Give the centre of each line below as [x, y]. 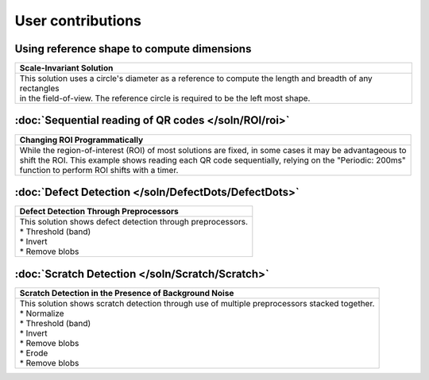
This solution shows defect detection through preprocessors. [134, 222]
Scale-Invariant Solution [66, 68]
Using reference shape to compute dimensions [133, 49]
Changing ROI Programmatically [81, 140]
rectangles [39, 89]
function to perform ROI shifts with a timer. [99, 170]
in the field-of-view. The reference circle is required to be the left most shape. [165, 98]
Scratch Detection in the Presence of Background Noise [127, 293]
